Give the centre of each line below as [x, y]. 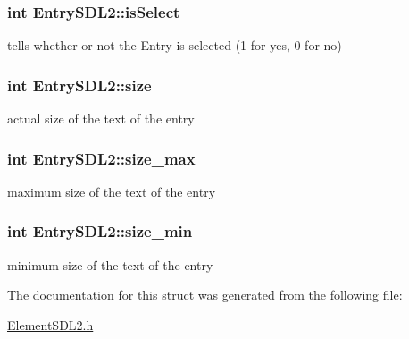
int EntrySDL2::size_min [100, 231]
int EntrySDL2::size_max [101, 158]
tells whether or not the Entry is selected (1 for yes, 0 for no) [175, 45]
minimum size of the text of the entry [110, 264]
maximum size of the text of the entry [112, 191]
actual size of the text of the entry [101, 119]
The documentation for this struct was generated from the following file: [205, 295]
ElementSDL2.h [50, 324]
